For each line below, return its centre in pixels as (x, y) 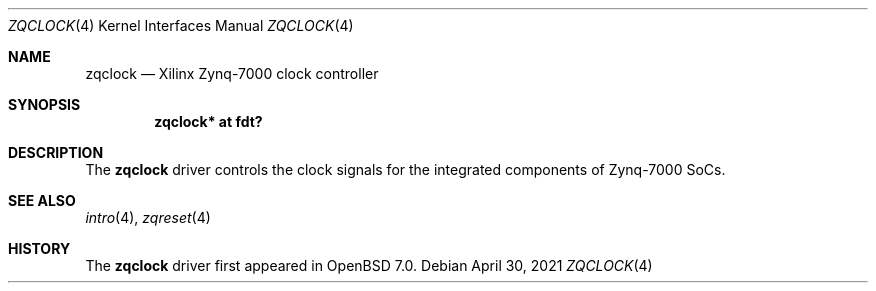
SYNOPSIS (44, 104)
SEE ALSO (42, 200)
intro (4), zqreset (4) (148, 217)
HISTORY (39, 248)
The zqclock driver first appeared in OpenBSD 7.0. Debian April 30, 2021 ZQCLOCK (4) (369, 265)
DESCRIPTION (56, 152)
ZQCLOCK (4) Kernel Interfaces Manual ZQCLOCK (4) (181, 25)
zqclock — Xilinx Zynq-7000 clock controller (232, 73)
